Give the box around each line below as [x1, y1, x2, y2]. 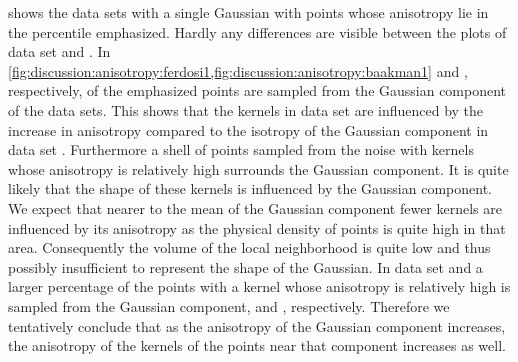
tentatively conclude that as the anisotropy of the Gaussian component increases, [8, 315, 506, 336]
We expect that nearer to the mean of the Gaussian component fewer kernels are [8, 197, 502, 218]
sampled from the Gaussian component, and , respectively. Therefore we [8, 295, 450, 316]
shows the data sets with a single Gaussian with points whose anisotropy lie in [8, 2, 489, 22]
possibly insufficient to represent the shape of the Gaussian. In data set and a [8, 256, 483, 277]
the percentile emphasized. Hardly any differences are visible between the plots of [8, 21, 507, 42]
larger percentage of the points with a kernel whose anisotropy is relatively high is [8, 276, 511, 297]
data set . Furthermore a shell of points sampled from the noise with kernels [8, 139, 474, 160]
